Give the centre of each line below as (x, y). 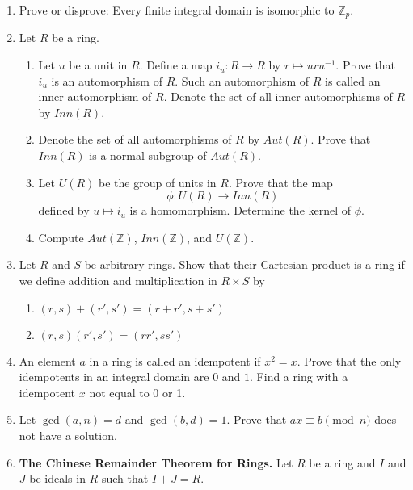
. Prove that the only (349, 360)
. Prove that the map (280, 182)
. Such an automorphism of (242, 80)
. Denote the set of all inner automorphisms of (278, 96)
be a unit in (98, 65)
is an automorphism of (107, 80)
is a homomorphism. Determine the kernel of (240, 210)
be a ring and (342, 462)
